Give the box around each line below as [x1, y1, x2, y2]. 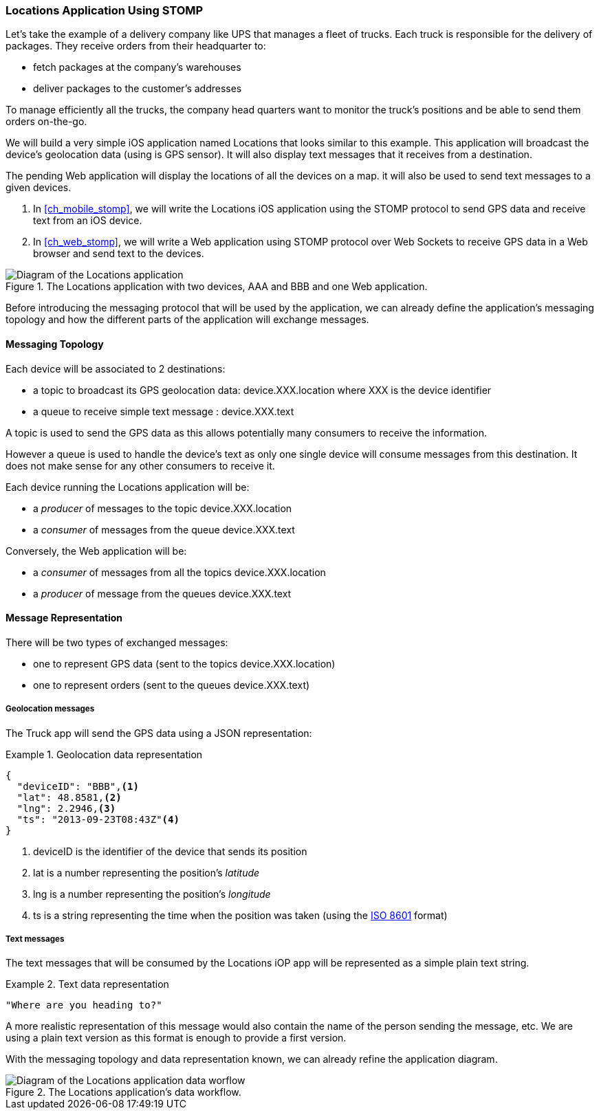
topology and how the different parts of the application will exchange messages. [6, 313, 369, 326]
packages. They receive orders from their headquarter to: [6, 40, 266, 52]
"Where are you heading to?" [6, 1000, 162, 1011]
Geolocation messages [6, 704, 95, 714]
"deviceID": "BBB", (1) [17, 780, 139, 792]
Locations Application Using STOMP [6, 3, 204, 17]
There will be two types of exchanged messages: [6, 636, 228, 648]
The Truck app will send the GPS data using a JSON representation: [6, 727, 312, 739]
